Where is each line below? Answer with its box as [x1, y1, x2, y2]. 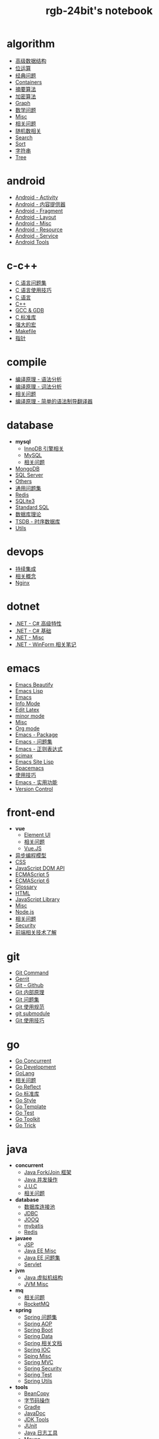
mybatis [23, 1222, 43, 1229]
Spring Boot [23, 1326, 53, 1333]
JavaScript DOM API [15, 864, 65, 872]
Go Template [15, 1103, 46, 1110]
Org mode [15, 725, 40, 732]
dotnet [6, 600, 40, 613]
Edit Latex [15, 706, 40, 713]
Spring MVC [23, 1359, 53, 1366]
